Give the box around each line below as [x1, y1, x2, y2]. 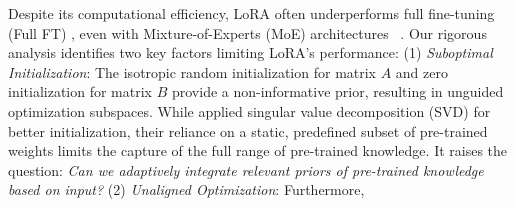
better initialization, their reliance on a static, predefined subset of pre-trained [8, 120, 488, 141]
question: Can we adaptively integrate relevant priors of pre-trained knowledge [8, 159, 484, 180]
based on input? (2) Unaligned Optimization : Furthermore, [8, 179, 365, 200]
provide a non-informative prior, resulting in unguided [171, 81, 504, 102]
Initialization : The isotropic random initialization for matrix [8, 61, 377, 82]
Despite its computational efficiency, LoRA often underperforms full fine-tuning [8, 3, 495, 23]
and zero [395, 61, 448, 82]
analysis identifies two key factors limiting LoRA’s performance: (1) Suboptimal [8, 42, 493, 63]
